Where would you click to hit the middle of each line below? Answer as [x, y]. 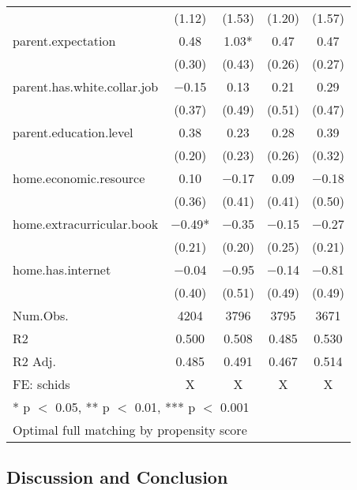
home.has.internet [62, 269]
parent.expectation [64, 41]
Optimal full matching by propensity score [130, 430]
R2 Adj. [34, 361]
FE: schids [41, 384]
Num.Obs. [41, 315]
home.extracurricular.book [86, 224]
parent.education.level [73, 132]
